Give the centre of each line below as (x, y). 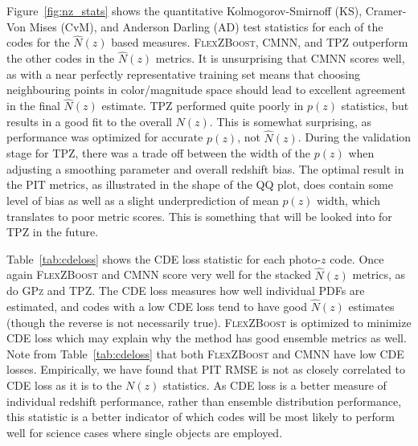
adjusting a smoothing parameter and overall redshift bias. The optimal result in (205, 168)
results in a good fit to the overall (89, 121)
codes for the (38, 42)
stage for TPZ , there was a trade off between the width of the (159, 153)
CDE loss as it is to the (64, 385)
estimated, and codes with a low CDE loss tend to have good (157, 306)
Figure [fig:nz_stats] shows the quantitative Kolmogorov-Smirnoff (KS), (184, 10)
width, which (349, 200)
